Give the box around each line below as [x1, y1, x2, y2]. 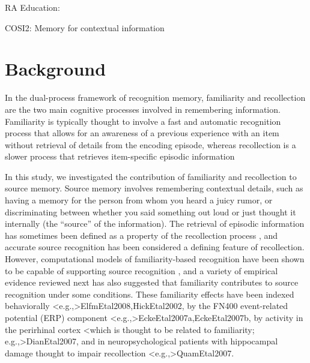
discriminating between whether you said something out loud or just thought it [5, 205, 296, 218]
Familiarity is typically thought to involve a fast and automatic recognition [5, 115, 281, 127]
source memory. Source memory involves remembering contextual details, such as [5, 182, 303, 194]
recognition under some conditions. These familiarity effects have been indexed [5, 287, 294, 300]
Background [5, 56, 106, 81]
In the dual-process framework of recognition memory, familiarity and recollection [5, 91, 306, 104]
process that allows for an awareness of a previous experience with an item [5, 127, 279, 139]
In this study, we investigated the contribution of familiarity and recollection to [5, 170, 297, 182]
